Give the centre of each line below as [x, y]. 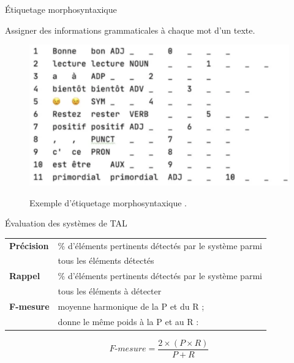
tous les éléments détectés [106, 260]
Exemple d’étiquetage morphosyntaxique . [108, 202]
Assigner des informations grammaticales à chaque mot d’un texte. [130, 30]
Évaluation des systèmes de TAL [66, 223]
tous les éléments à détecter [110, 291]
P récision [29, 245]
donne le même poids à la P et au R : [128, 321]
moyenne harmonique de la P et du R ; [131, 306]
